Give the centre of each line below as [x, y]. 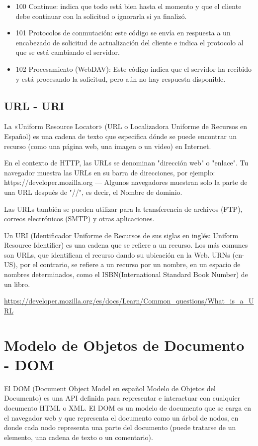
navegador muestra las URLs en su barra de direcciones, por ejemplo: [110, 172]
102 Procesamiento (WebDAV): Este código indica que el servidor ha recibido [134, 69]
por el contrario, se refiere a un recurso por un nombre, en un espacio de [130, 264]
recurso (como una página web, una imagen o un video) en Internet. [108, 146]
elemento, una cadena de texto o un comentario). [79, 437]
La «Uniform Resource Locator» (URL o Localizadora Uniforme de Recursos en [126, 126]
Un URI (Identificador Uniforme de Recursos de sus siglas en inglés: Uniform [121, 235]
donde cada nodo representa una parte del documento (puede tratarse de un [120, 427]
